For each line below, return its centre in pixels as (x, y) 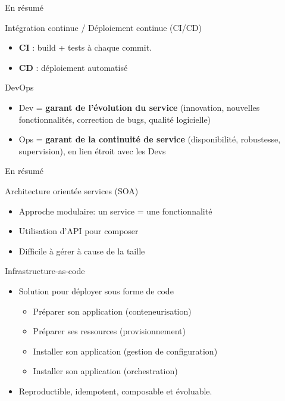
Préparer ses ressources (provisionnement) (109, 331)
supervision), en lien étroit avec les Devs (92, 150)
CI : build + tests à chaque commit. (85, 47)
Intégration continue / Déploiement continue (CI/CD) (103, 27)
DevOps (19, 87)
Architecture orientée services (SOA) (72, 190)
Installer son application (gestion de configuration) (125, 351)
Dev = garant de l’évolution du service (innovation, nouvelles (139, 107)
